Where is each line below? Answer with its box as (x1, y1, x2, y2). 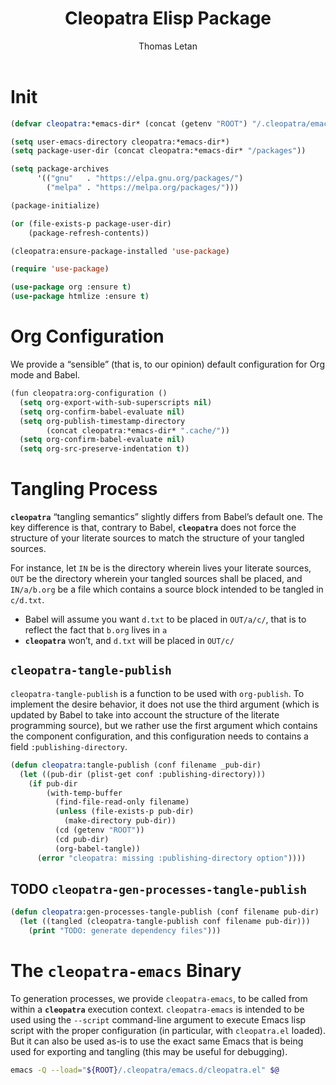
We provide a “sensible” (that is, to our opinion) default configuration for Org (10, 358, 325, 370)
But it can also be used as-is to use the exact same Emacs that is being (10, 1035, 304, 1047)
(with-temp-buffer (46, 788, 123, 798)
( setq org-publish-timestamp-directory (19, 416, 186, 426)
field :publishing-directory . (10, 740, 128, 752)
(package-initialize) (10, 200, 101, 211)
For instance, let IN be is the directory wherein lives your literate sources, (10, 562, 312, 574)
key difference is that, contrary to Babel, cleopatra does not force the (10, 522, 297, 534)
